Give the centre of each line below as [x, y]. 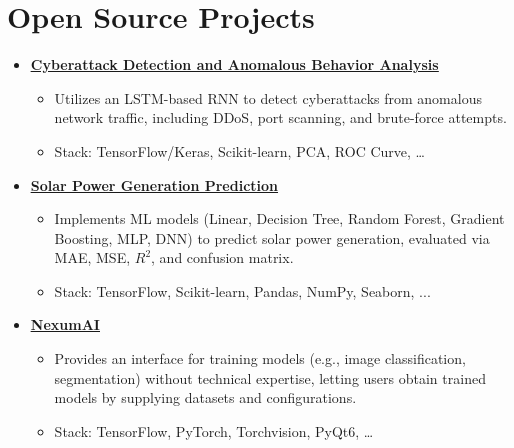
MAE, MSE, [92, 257]
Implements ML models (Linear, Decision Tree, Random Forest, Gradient [279, 218]
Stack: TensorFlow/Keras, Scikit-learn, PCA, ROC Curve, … [239, 150]
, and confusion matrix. [222, 257]
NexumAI [65, 324]
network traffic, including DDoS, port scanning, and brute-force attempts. [280, 117]
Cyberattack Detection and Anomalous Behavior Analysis [234, 64]
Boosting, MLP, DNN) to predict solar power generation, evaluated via [272, 237]
